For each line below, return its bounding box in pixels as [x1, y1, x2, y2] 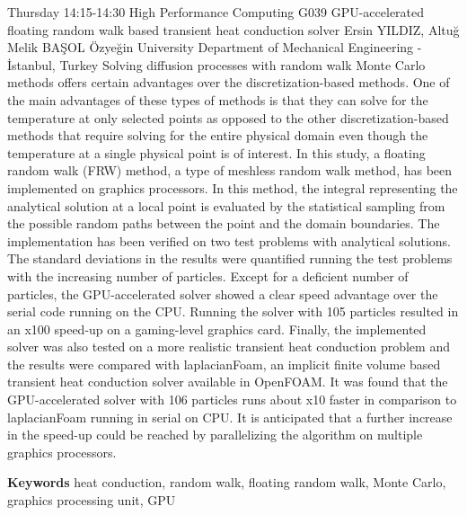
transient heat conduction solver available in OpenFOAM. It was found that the [7, 372, 448, 391]
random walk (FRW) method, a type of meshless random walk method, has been [7, 161, 453, 180]
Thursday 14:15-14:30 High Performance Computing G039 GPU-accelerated [7, 3, 425, 21]
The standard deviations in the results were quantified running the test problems [7, 249, 453, 268]
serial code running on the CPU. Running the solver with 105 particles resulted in [7, 302, 459, 321]
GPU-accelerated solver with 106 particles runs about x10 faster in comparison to [7, 390, 457, 409]
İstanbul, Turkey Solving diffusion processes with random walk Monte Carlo [7, 55, 426, 74]
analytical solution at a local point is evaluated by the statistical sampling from [7, 196, 445, 215]
